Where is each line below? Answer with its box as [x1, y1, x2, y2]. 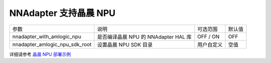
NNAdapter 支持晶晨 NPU [9, 7, 115, 18]
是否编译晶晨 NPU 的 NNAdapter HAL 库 [97, 33, 192, 40]
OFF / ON [197, 33, 220, 40]
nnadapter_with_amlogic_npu [12, 33, 81, 40]
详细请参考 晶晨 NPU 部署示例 [9, 51, 71, 57]
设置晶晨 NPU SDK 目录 [97, 41, 153, 48]
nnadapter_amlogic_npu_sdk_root [12, 40, 92, 47]
